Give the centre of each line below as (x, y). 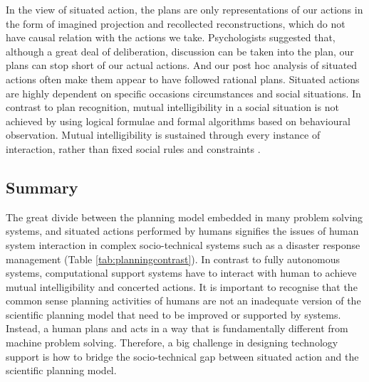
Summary (42, 187)
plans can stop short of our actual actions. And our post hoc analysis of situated (182, 65)
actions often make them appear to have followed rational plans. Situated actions (183, 79)
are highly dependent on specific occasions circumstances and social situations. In (183, 93)
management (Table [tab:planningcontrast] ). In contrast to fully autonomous (173, 259)
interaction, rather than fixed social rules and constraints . (133, 148)
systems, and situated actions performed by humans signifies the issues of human (182, 231)
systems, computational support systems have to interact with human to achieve (181, 273)
